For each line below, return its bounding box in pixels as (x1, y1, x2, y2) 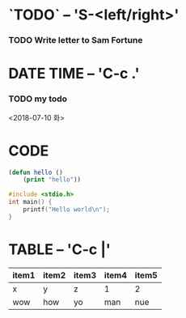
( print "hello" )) (23, 176, 82, 184)
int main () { (8, 198, 53, 206)
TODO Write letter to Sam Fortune (8, 35, 143, 46)
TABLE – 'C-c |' (8, 240, 112, 258)
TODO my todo (8, 93, 67, 104)
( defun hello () (8, 168, 63, 176)
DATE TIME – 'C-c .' (8, 65, 140, 83)
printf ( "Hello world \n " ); (23, 206, 111, 214)
